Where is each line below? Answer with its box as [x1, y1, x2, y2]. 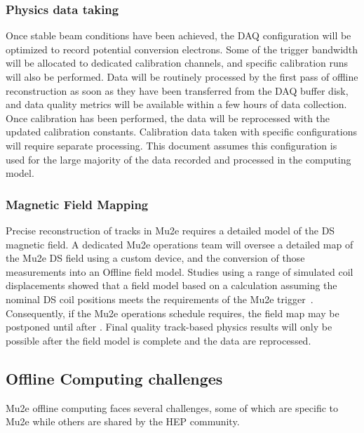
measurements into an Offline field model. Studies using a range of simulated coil [6, 264, 353, 279]
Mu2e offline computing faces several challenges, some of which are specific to [6, 400, 339, 415]
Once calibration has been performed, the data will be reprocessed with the [6, 110, 330, 125]
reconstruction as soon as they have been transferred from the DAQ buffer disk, [6, 83, 349, 98]
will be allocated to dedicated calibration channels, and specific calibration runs [6, 55, 349, 70]
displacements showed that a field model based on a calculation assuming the [6, 278, 337, 293]
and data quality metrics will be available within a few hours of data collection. [6, 97, 347, 112]
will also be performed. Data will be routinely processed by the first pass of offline [6, 69, 358, 84]
